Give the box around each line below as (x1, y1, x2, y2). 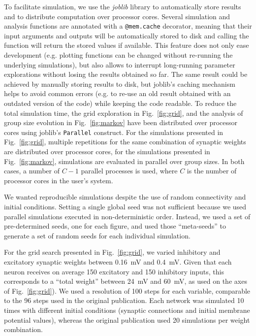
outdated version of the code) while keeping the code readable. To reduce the (4, 98, 237, 108)
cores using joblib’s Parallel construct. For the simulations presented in (4, 127, 224, 137)
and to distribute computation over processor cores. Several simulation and (4, 11, 230, 21)
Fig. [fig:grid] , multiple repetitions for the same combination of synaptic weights (4, 136, 246, 147)
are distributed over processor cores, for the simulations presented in (4, 146, 210, 157)
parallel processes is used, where (81, 166, 178, 176)
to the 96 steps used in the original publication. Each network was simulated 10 (4, 295, 244, 305)
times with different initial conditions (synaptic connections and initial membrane (4, 304, 250, 315)
